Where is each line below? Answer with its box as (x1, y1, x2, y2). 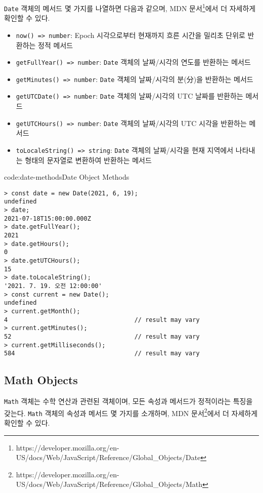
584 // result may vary (4, 350, 200, 357)
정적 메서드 (38, 39, 73, 50)
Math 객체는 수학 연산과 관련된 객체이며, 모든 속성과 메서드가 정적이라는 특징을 (4, 396, 253, 406)
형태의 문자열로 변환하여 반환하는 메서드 (25, 154, 152, 165)
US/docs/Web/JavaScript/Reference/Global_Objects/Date (16, 452, 201, 463)
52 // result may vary (4, 333, 200, 340)
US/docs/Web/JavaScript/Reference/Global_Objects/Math (16, 479, 203, 489)
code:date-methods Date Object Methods (4, 172, 129, 182)
